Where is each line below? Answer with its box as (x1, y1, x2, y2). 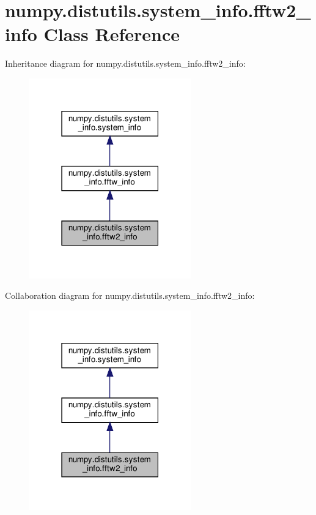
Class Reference (43, 21, 180, 47)
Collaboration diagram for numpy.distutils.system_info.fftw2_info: (5, 289, 255, 302)
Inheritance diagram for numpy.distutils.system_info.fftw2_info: (5, 57, 246, 70)
